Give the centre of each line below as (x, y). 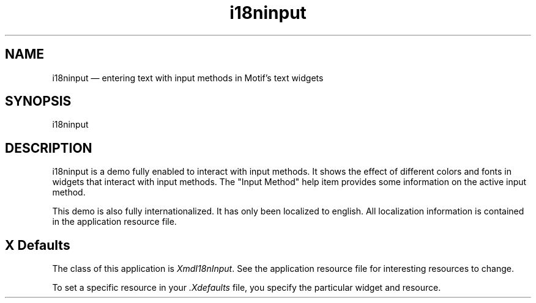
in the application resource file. (114, 222)
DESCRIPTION (49, 148)
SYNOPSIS (38, 101)
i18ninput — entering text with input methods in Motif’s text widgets (188, 78)
